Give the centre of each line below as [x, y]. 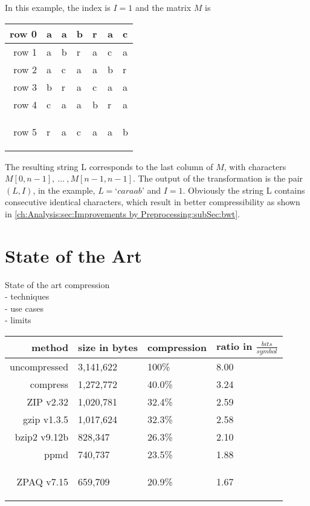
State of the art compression [57, 284]
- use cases [24, 308]
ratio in [234, 346]
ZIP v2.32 [48, 401]
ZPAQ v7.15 [43, 481]
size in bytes [108, 347]
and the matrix [163, 7]
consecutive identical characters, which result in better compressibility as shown [153, 202]
